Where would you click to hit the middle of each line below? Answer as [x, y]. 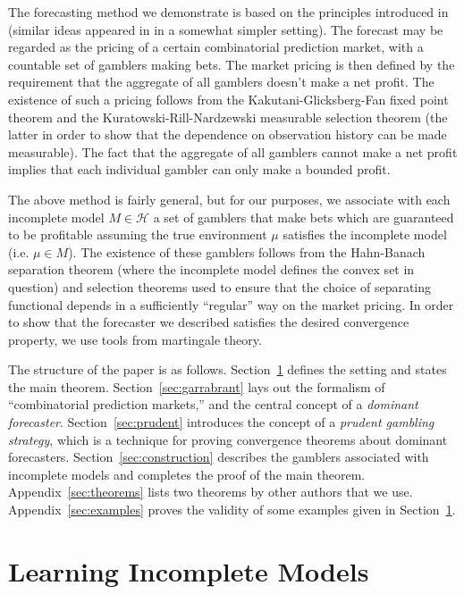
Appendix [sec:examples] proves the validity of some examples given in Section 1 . [232, 510]
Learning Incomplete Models [189, 570]
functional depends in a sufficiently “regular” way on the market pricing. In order [231, 304]
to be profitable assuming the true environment [138, 234]
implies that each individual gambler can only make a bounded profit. [199, 169]
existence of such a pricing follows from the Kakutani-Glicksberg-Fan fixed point [228, 99]
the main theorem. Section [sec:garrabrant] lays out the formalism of [197, 386]
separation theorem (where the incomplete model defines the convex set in [211, 269]
